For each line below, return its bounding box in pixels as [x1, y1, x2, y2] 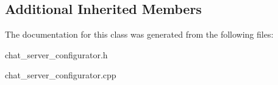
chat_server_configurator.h [5, 48, 108, 61]
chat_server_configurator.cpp [5, 69, 116, 81]
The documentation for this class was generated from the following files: [5, 28, 274, 41]
